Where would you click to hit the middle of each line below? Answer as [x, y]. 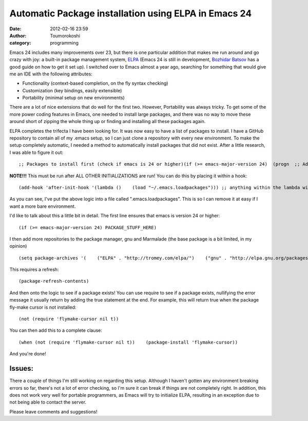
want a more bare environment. [43, 206]
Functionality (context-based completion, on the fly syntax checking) [95, 83]
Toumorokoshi [65, 35]
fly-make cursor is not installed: [43, 307]
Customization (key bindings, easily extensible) [72, 90]
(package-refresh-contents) [54, 281]
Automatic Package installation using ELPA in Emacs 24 [131, 13]
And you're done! [28, 354]
